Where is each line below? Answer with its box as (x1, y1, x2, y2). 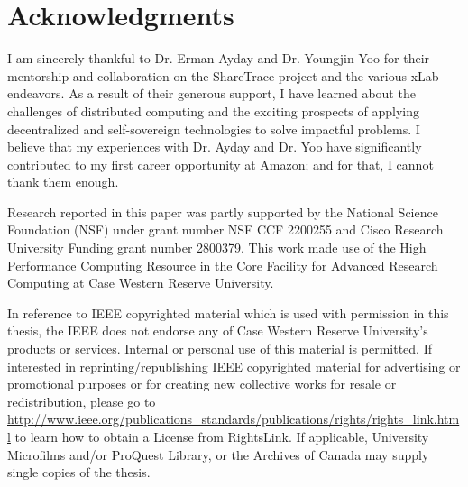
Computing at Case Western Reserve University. (7, 273, 274, 292)
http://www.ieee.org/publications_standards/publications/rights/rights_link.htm (7, 409, 460, 428)
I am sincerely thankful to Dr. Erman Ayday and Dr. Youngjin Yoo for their (7, 49, 430, 68)
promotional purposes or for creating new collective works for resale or (7, 374, 397, 393)
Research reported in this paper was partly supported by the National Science (7, 202, 438, 221)
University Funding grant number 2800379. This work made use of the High (7, 238, 427, 257)
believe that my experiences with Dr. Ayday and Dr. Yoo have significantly (7, 137, 422, 156)
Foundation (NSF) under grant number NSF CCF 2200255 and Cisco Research (7, 220, 444, 239)
